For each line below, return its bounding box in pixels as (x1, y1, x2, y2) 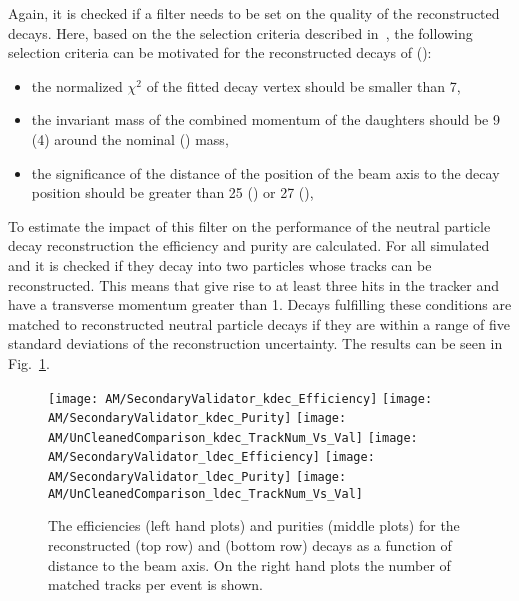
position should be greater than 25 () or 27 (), (31, 182, 314, 203)
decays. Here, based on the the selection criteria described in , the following (8, 22, 473, 43)
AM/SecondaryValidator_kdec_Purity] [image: (48, 411, 347, 426)
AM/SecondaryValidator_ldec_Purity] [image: (48, 470, 347, 485)
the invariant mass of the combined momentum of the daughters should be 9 (31, 109, 500, 130)
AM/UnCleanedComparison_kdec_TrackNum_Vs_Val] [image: (48, 430, 418, 445)
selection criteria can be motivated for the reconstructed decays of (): (8, 42, 432, 63)
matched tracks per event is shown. (48, 574, 263, 595)
